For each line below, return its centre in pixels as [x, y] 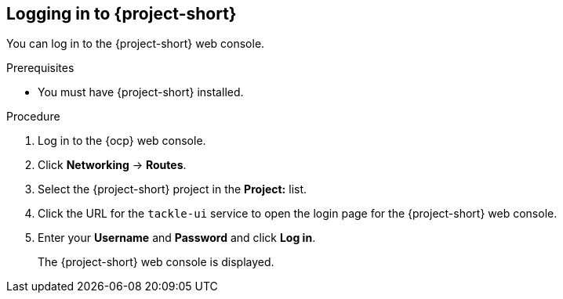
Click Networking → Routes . [112, 165]
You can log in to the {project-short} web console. [136, 44]
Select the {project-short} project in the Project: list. [173, 189]
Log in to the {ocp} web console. [122, 141]
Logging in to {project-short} [122, 14]
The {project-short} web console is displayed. [156, 262]
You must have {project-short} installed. [141, 92]
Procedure [33, 117]
